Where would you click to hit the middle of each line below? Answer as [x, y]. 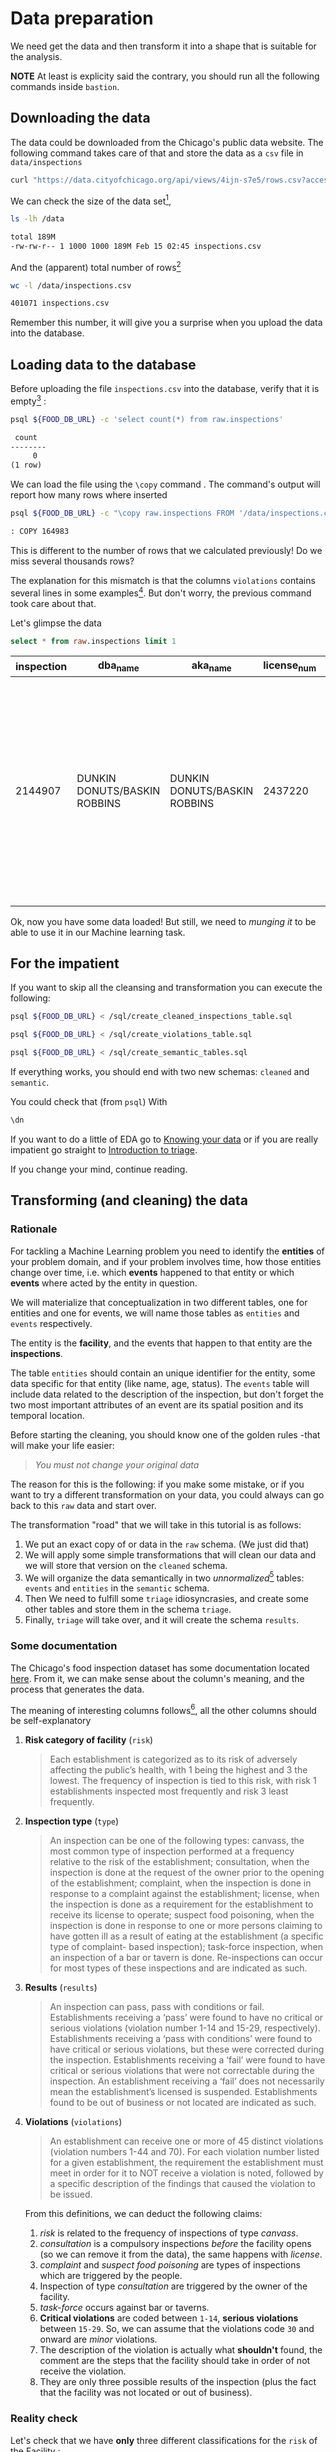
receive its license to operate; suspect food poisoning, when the [182, 1915]
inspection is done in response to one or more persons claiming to [186, 1926]
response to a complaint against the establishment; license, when [184, 1894]
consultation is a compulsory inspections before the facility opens [175, 2244]
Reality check [44, 2419]
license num [290, 666]
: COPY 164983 [40, 532]
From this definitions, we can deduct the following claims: [143, 2214]
